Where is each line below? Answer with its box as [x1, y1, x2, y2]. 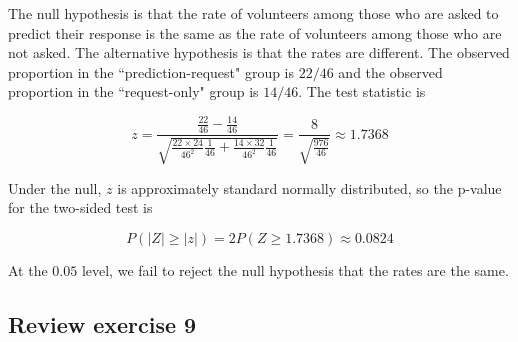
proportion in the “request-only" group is [8, 81, 259, 102]
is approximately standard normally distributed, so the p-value [117, 177, 502, 198]
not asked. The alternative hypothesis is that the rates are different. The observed [8, 42, 510, 63]
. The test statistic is [298, 81, 426, 102]
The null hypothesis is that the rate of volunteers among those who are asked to [8, 3, 499, 23]
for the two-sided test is [8, 197, 153, 218]
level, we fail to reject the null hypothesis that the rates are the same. [81, 259, 509, 280]
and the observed [338, 61, 443, 82]
